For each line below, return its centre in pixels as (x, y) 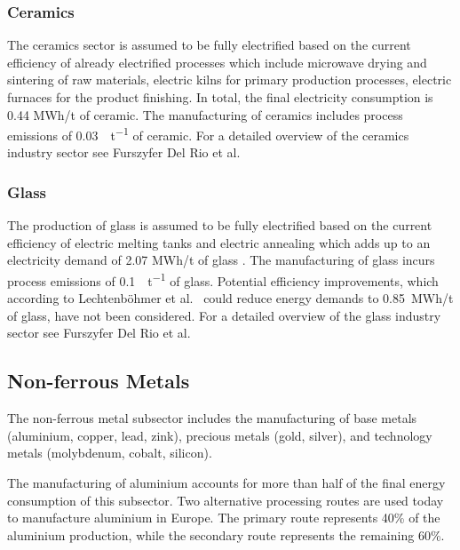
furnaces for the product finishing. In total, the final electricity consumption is (220, 97)
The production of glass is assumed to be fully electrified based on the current (220, 225)
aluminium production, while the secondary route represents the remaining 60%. (226, 534)
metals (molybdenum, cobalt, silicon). (110, 453)
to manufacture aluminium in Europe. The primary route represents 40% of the (224, 518)
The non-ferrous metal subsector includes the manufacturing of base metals (212, 418)
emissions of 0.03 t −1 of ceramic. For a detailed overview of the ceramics (208, 134)
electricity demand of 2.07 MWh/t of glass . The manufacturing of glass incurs (221, 260)
